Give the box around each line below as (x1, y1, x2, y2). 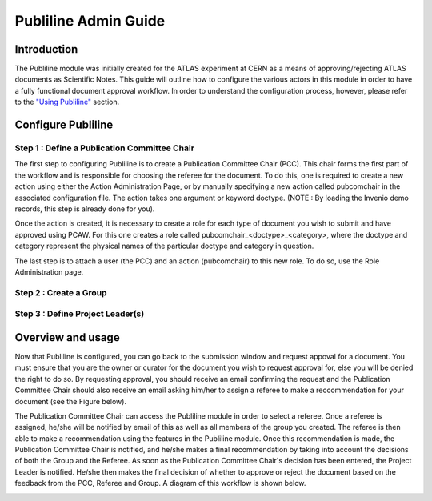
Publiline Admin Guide (14, 12, 166, 30)
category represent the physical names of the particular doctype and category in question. (14, 241, 314, 251)
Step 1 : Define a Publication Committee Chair (14, 142, 195, 154)
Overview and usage (14, 331, 120, 344)
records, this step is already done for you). (14, 204, 155, 214)
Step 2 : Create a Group (14, 287, 107, 298)
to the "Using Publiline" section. (14, 97, 120, 107)
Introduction (14, 42, 78, 56)
